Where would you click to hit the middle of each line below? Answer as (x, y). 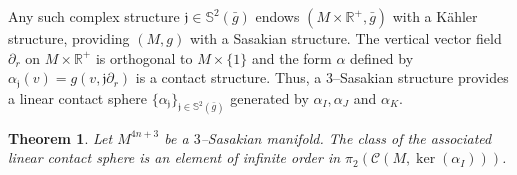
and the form (291, 57)
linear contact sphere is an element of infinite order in (174, 157)
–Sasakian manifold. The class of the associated (346, 137)
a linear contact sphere (77, 97)
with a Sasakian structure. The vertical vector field (345, 38)
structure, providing (69, 38)
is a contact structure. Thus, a (228, 77)
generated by (269, 97)
